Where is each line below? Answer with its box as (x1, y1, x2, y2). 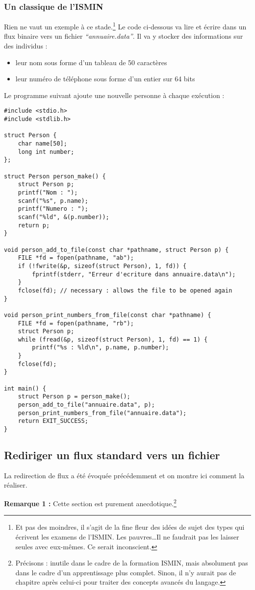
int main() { (4, 385, 46, 392)
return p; (18, 221, 50, 229)
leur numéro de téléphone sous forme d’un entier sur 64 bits (15, 74, 195, 84)
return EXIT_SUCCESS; (18, 418, 88, 425)
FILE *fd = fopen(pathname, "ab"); (18, 254, 134, 262)
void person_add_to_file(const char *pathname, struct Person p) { (4, 246, 229, 253)
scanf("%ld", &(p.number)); (18, 213, 109, 221)
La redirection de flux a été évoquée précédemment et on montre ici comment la (4, 470, 245, 480)
